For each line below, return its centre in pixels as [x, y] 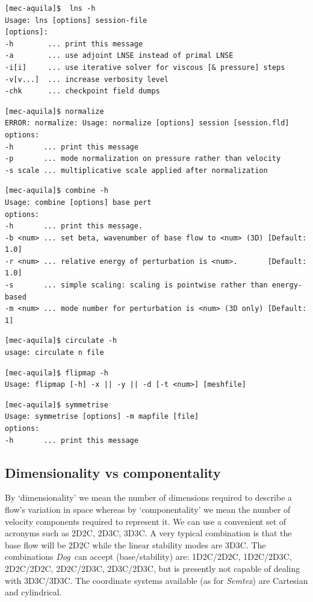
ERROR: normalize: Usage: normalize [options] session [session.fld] [147, 123]
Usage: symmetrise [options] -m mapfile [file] [102, 417]
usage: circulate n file [54, 353]
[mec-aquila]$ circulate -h [61, 341]
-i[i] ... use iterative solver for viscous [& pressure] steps [145, 67]
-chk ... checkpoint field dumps [82, 91]
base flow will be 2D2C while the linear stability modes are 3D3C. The [135, 544]
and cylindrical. [33, 592]
